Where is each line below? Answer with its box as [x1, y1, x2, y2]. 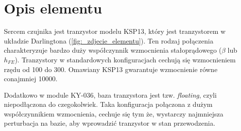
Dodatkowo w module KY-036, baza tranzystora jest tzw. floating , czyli [4, 89, 217, 100]
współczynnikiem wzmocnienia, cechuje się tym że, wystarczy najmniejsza [4, 108, 224, 118]
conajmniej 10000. [4, 73, 58, 84]
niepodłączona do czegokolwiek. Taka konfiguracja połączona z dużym [4, 99, 213, 109]
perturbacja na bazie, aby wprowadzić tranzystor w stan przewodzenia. [4, 118, 215, 128]
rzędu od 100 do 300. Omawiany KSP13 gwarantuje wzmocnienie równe [4, 64, 218, 74]
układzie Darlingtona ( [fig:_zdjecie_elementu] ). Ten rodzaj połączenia [4, 35, 213, 45]
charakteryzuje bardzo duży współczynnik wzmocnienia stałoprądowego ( [4, 45, 222, 55]
